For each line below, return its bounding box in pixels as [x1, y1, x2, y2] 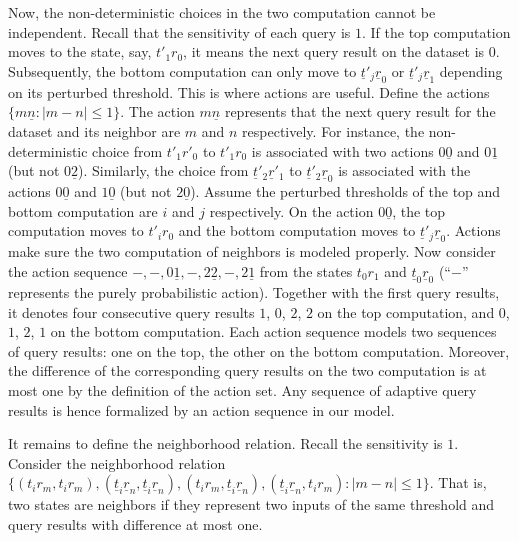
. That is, [429, 472, 487, 493]
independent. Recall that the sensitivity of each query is [8, 21, 351, 42]
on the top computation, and [317, 301, 495, 322]
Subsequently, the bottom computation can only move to [8, 60, 357, 81]
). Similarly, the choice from [78, 160, 249, 181]
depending [439, 60, 503, 81]
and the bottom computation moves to [178, 220, 416, 241]
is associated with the [338, 160, 471, 181]
